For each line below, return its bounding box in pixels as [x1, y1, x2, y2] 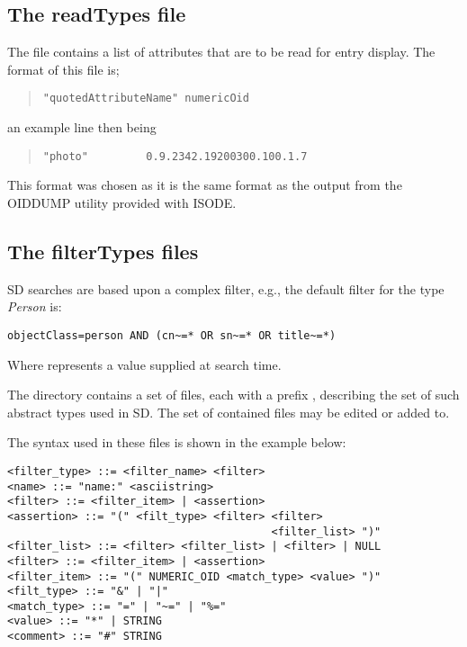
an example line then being [7, 118, 157, 137]
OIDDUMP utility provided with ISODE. [7, 193, 237, 211]
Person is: [7, 297, 62, 316]
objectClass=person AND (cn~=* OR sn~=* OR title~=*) [7, 328, 337, 342]
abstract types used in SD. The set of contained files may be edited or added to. [7, 402, 450, 421]
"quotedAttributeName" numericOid [42, 92, 249, 105]
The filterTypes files [7, 237, 199, 265]
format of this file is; [7, 59, 120, 78]
